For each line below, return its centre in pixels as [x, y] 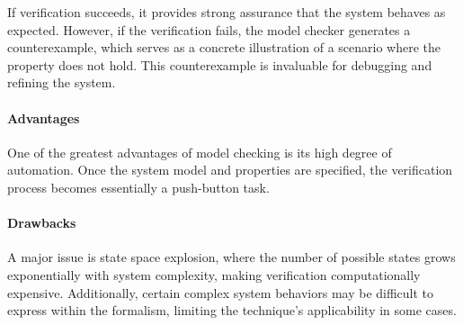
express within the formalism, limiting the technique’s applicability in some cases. [232, 310]
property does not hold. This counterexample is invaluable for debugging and [220, 64]
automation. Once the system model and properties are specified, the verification [230, 170]
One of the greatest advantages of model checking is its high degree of [200, 152]
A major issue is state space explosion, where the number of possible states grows [231, 257]
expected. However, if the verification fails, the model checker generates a [209, 29]
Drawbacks [42, 223]
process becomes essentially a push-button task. [138, 187]
